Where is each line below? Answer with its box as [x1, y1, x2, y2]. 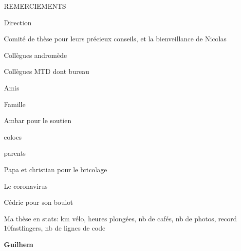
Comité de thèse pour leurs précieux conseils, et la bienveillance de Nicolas [4, 34, 227, 44]
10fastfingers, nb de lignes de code [4, 223, 106, 233]
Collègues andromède [4, 50, 67, 60]
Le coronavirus [4, 180, 48, 191]
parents [4, 148, 26, 158]
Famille [4, 99, 26, 109]
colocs [4, 131, 22, 142]
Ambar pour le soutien [4, 115, 72, 125]
